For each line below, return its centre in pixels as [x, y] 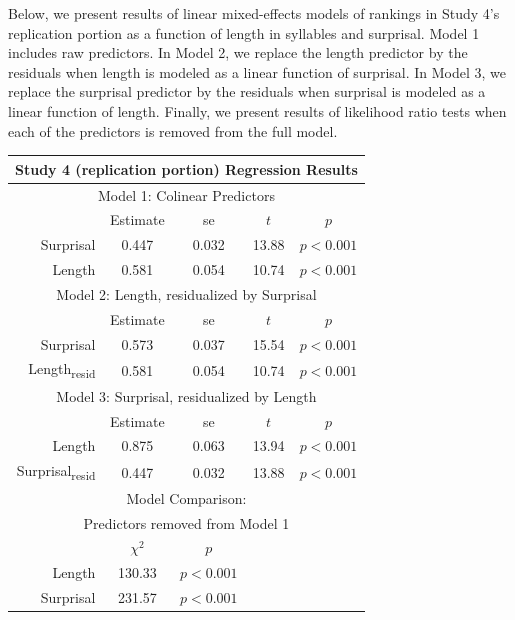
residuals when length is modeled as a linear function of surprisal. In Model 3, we [257, 71]
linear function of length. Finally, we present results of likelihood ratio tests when [257, 110]
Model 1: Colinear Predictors [186, 194]
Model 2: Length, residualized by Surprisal [186, 293]
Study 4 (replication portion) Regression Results [186, 168]
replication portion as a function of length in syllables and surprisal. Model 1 [244, 32]
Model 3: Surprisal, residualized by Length [186, 395]
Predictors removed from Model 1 [186, 522]
